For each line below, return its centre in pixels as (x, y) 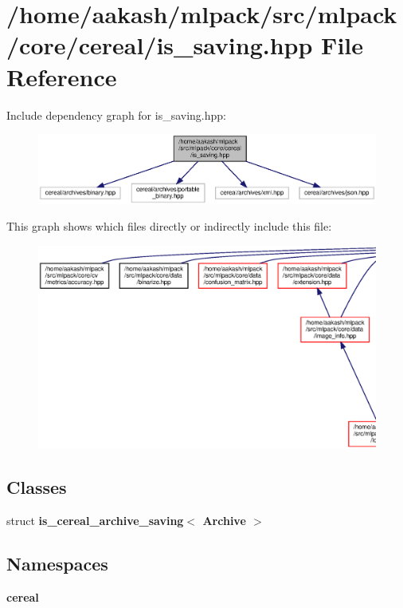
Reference (62, 76)
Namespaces (57, 563)
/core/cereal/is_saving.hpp (160, 45)
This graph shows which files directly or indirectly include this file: (169, 226)
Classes (37, 486)
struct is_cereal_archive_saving (95, 520)
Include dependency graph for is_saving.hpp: (117, 114)
